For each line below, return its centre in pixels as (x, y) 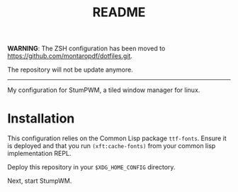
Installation (41, 119)
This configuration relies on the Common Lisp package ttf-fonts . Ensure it (117, 138)
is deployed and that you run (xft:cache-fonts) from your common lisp (112, 146)
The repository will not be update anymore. (70, 70)
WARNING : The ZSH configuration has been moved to (86, 49)
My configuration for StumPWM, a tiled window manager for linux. (104, 90)
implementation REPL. (39, 154)
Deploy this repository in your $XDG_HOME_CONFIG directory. (91, 167)
